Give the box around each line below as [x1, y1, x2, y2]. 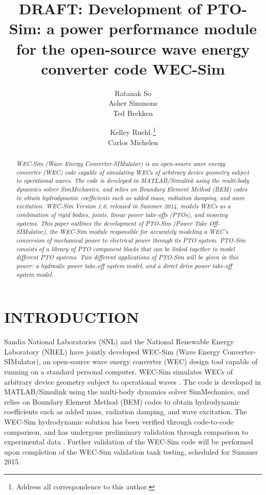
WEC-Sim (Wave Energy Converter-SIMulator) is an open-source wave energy [16, 159, 226, 168]
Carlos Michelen [107, 136, 159, 147]
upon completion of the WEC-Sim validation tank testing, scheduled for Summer [4, 446, 258, 457]
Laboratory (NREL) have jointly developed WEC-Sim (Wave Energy [4, 346, 220, 357]
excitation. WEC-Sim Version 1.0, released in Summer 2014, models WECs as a [16, 202, 231, 210]
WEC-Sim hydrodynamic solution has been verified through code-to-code [4, 416, 234, 427]
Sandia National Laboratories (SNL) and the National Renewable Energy [4, 336, 234, 347]
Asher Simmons [108, 98, 158, 108]
